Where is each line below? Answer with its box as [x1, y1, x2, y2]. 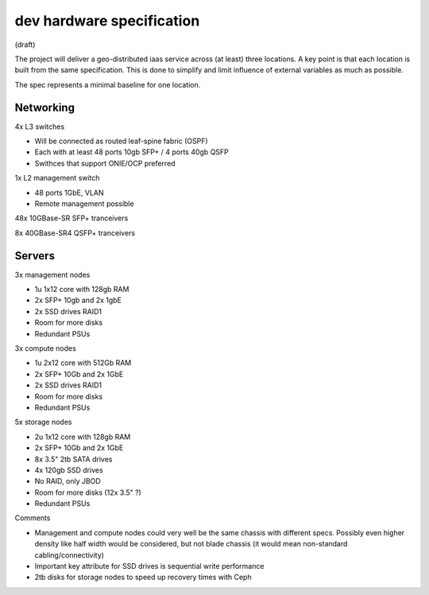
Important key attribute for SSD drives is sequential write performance [34, 562, 265, 571]
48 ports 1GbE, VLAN [34, 188, 104, 197]
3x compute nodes [14, 344, 77, 353]
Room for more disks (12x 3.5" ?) [34, 488, 142, 497]
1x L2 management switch [14, 173, 100, 183]
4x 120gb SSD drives [34, 465, 103, 475]
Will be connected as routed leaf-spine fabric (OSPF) [34, 136, 208, 146]
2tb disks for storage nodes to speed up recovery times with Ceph [34, 573, 252, 582]
